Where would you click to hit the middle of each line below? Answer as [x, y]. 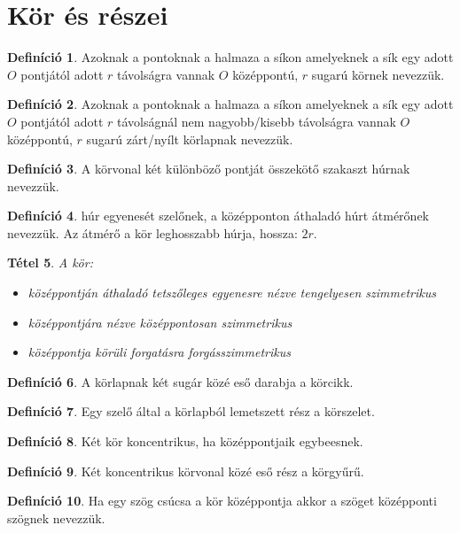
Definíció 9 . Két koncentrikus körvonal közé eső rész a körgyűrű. [186, 471]
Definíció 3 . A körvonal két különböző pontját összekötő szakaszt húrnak [209, 169]
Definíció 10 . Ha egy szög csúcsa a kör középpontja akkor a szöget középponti [222, 501]
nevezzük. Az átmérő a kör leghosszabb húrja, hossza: [152, 232]
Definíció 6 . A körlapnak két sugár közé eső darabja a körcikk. [180, 381]
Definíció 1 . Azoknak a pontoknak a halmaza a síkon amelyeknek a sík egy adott [230, 57]
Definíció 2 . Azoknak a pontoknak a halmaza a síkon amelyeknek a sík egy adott [230, 104]
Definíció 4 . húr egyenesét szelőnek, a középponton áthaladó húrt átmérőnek [218, 216]
